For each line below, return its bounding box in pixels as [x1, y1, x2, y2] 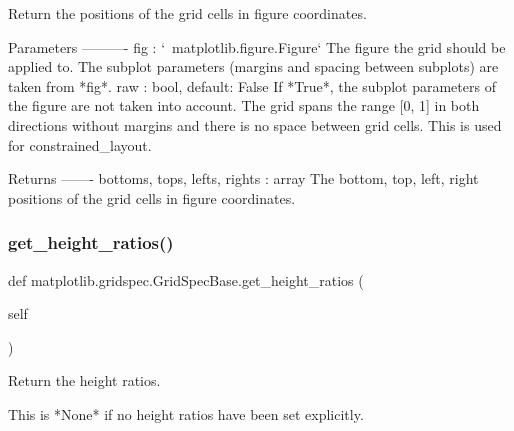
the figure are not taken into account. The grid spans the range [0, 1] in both [8, 95, 480, 116]
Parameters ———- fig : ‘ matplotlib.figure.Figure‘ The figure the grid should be [8, 36, 506, 57]
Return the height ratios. [8, 370, 161, 391]
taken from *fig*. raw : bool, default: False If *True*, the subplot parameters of [8, 75, 496, 96]
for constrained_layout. [8, 134, 152, 155]
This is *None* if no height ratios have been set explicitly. [8, 403, 364, 424]
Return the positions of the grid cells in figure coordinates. [8, 3, 367, 23]
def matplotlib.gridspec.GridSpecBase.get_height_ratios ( [8, 269, 364, 290]
